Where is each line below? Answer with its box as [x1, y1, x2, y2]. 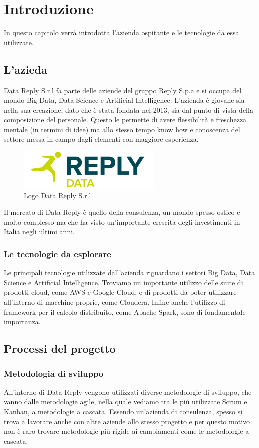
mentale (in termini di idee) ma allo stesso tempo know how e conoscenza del [4, 124, 240, 134]
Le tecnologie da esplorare [4, 247, 111, 260]
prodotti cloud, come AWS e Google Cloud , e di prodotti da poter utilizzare [4, 287, 237, 297]
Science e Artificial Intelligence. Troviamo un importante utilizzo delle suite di [4, 277, 243, 287]
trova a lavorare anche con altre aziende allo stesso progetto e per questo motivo [4, 416, 250, 426]
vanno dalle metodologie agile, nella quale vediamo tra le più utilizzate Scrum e [4, 396, 247, 407]
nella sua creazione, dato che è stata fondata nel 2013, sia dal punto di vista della [4, 104, 253, 115]
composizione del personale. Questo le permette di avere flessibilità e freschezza [4, 114, 247, 125]
